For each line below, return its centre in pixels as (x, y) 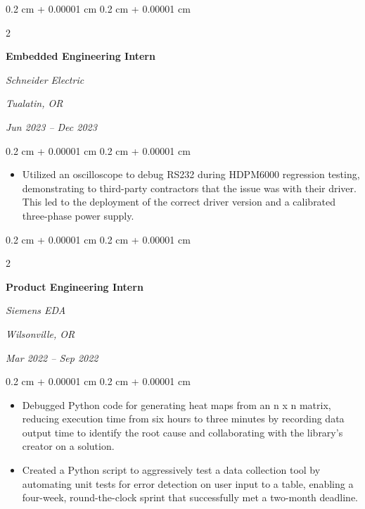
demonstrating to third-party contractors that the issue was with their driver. (189, 188)
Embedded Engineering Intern (81, 56)
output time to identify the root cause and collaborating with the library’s (182, 432)
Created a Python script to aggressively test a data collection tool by (171, 470)
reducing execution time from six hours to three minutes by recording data (183, 419)
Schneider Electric (45, 79)
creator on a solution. (68, 446)
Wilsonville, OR (40, 333)
